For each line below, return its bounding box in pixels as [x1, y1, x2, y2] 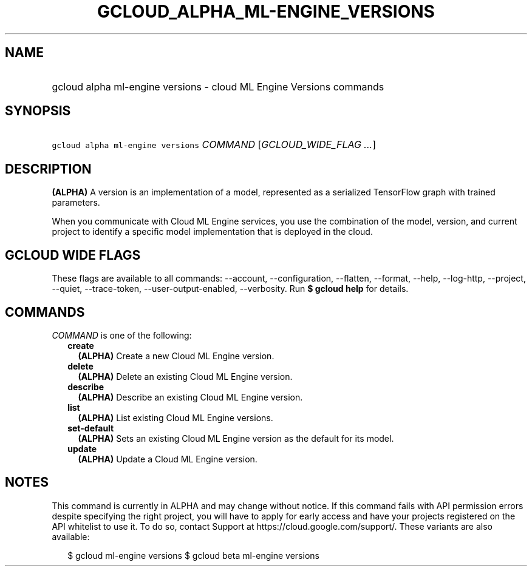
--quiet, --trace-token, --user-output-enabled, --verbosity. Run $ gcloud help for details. [52, 283, 409, 294]
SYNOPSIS [5, 103, 71, 119]
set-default [67, 422, 114, 433]
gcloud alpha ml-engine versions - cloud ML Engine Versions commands [52, 80, 384, 93]
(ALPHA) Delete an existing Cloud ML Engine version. [78, 371, 293, 382]
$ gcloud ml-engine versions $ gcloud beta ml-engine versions [67, 550, 319, 561]
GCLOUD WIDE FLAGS [5, 247, 141, 263]
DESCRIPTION [5, 161, 92, 177]
